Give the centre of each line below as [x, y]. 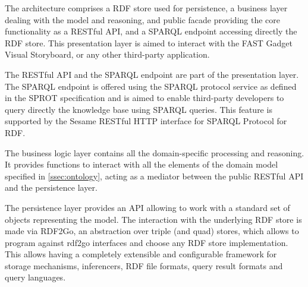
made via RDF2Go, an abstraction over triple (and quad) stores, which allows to [152, 231]
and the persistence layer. [51, 187]
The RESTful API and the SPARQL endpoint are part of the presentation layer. [152, 74]
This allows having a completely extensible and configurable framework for [141, 254]
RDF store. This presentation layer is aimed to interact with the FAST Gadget [149, 42]
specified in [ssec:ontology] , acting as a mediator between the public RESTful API [154, 176]
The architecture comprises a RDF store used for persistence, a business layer [146, 8]
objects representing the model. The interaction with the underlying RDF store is [153, 219]
